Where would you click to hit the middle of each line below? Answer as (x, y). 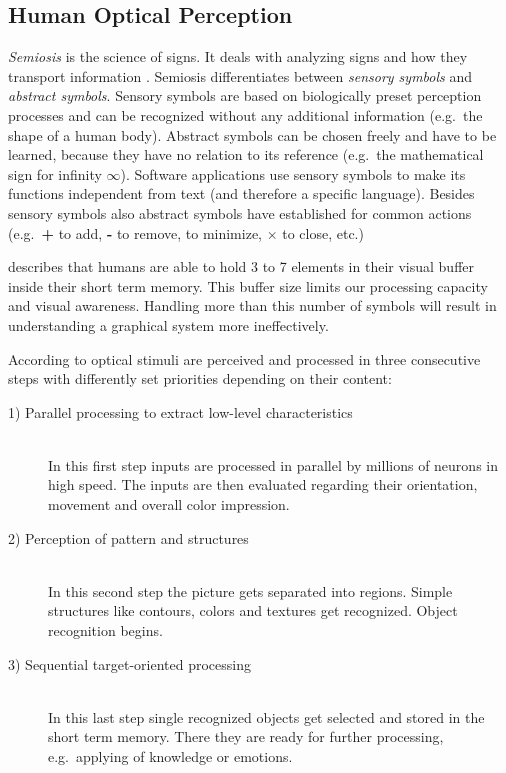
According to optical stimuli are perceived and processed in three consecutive (244, 358)
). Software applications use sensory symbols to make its (293, 173)
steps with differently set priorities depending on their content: (200, 378)
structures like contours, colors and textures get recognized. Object (253, 610)
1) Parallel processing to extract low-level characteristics (180, 411)
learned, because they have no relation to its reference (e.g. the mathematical (246, 154)
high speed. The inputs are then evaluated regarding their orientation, (263, 484)
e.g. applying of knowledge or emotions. (170, 756)
